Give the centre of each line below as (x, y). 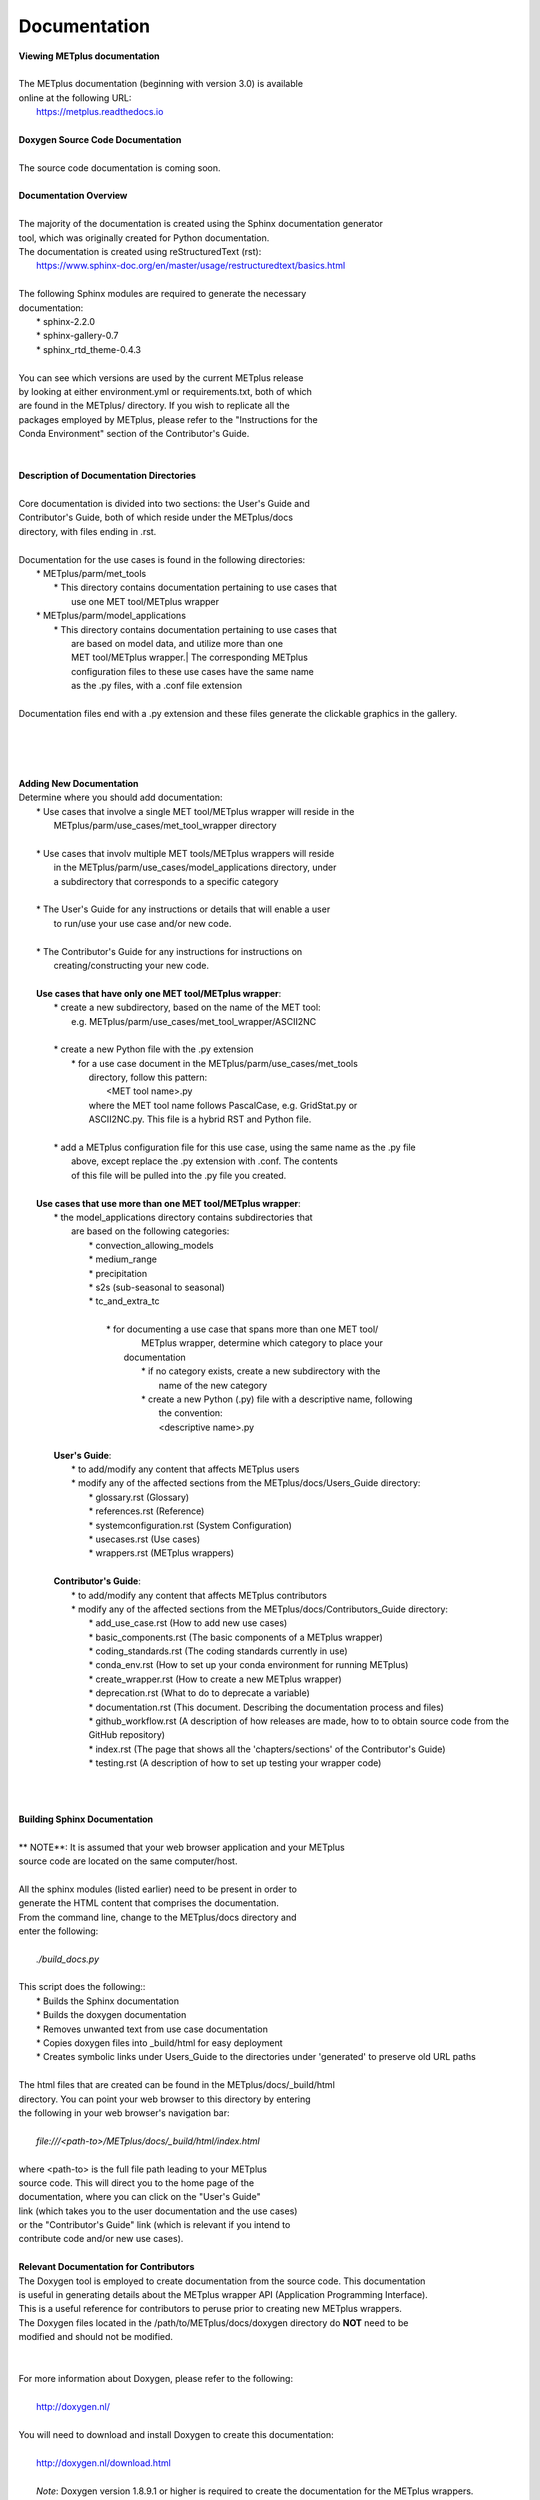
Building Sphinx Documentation (86, 1819)
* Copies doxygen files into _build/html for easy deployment (160, 2043)
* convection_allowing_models (151, 1245)
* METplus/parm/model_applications (111, 616)
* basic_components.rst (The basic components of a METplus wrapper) (236, 1637)
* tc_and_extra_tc (124, 1301)
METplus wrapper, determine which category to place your (262, 1343)
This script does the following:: (82, 1987)
